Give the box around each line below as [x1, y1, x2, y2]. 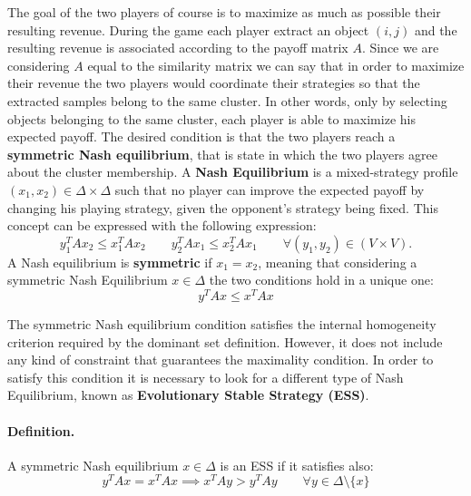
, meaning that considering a [258, 252, 417, 271]
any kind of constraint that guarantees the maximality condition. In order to [7, 350, 434, 369]
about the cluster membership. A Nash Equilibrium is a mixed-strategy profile [7, 162, 458, 181]
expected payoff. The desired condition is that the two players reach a [7, 127, 396, 146]
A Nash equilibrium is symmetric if [7, 252, 212, 271]
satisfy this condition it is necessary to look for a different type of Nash [7, 367, 404, 386]
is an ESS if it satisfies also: [220, 455, 374, 474]
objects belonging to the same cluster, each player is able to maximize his [7, 109, 416, 128]
